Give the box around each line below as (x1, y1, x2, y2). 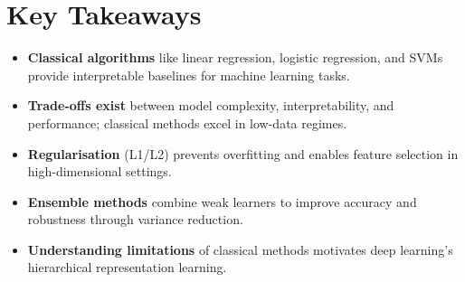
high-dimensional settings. (27, 162, 172, 181)
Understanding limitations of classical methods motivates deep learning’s (27, 240, 453, 258)
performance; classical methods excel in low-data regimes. (27, 113, 347, 132)
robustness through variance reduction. (27, 210, 243, 229)
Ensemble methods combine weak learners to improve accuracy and (27, 192, 417, 211)
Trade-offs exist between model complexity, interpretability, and (27, 96, 394, 115)
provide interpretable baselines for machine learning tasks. (27, 65, 350, 84)
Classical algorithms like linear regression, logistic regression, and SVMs (27, 48, 443, 67)
